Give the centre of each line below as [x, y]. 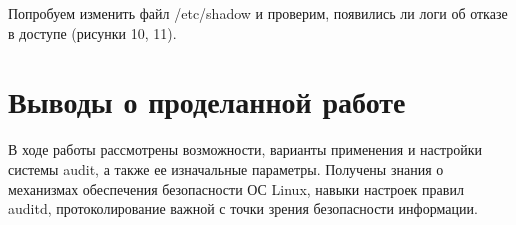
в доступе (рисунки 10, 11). [92, 32]
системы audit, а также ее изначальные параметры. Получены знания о [226, 168]
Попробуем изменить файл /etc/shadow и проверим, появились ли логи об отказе [258, 13]
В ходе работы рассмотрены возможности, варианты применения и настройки [245, 149]
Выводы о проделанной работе [207, 101]
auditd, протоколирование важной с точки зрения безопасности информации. [243, 208]
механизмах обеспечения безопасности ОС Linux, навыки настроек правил [236, 188]
